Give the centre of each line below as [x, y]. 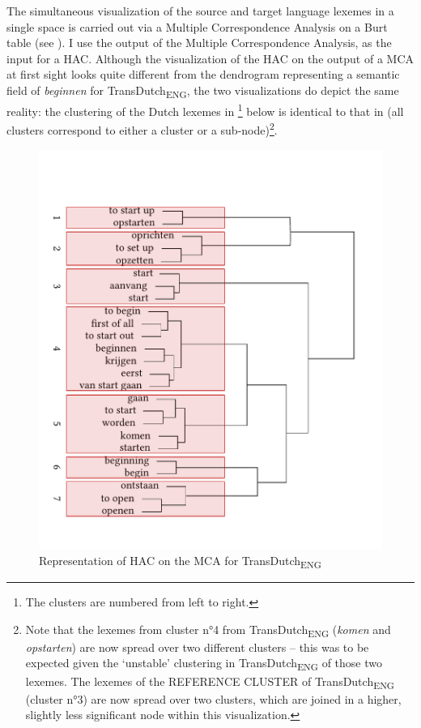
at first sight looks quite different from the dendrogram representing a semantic [203, 74]
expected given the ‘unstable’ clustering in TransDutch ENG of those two [204, 664]
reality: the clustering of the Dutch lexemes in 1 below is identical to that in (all [205, 110]
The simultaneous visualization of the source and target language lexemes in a [200, 11]
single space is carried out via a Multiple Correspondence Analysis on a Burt [197, 26]
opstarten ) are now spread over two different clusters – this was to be [197, 647]
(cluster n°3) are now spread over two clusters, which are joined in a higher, [213, 698]
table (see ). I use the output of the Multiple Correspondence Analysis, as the [199, 43]
